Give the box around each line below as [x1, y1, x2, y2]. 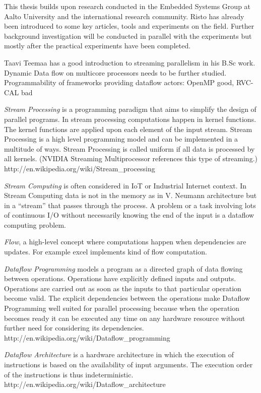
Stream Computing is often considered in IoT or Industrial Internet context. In [4, 180, 247, 190]
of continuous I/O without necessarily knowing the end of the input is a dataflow [4, 210, 254, 220]
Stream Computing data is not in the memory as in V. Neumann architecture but [4, 190, 257, 201]
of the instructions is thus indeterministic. [4, 369, 134, 379]
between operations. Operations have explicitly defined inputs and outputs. [4, 273, 236, 284]
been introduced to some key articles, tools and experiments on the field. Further [4, 21, 254, 31]
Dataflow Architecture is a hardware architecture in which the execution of [4, 349, 234, 360]
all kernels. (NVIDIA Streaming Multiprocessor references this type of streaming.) [4, 153, 257, 164]
